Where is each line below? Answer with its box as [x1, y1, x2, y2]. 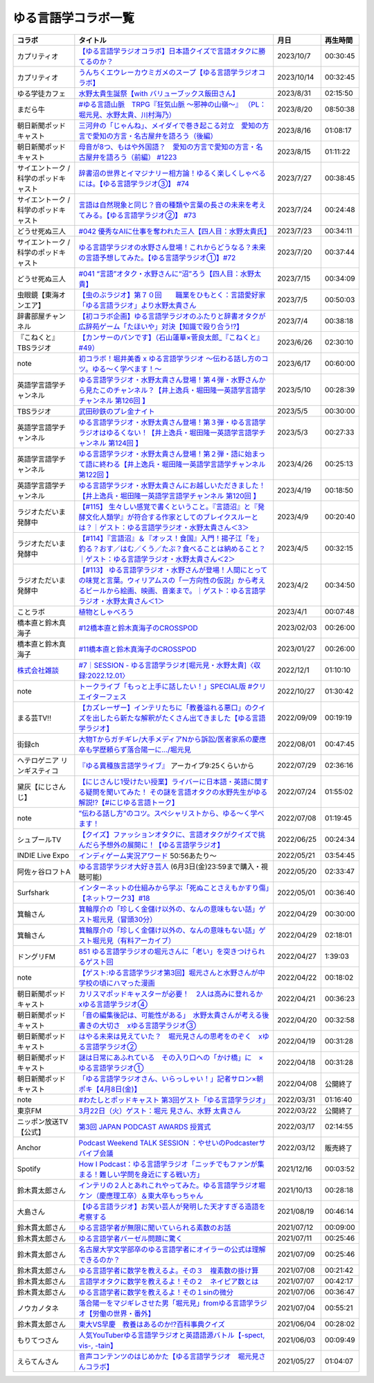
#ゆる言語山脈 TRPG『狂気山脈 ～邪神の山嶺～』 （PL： [78, 99, 267, 109]
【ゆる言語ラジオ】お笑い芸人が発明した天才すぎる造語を [78, 1201, 266, 1211]
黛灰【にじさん [17, 782, 66, 791]
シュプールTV [17, 835, 62, 845]
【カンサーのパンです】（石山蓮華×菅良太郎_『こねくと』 [78, 333, 264, 342]
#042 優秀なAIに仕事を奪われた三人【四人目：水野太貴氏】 [78, 226, 271, 236]
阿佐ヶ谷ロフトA [17, 867, 71, 877]
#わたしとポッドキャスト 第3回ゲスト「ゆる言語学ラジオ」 [78, 1095, 269, 1104]
